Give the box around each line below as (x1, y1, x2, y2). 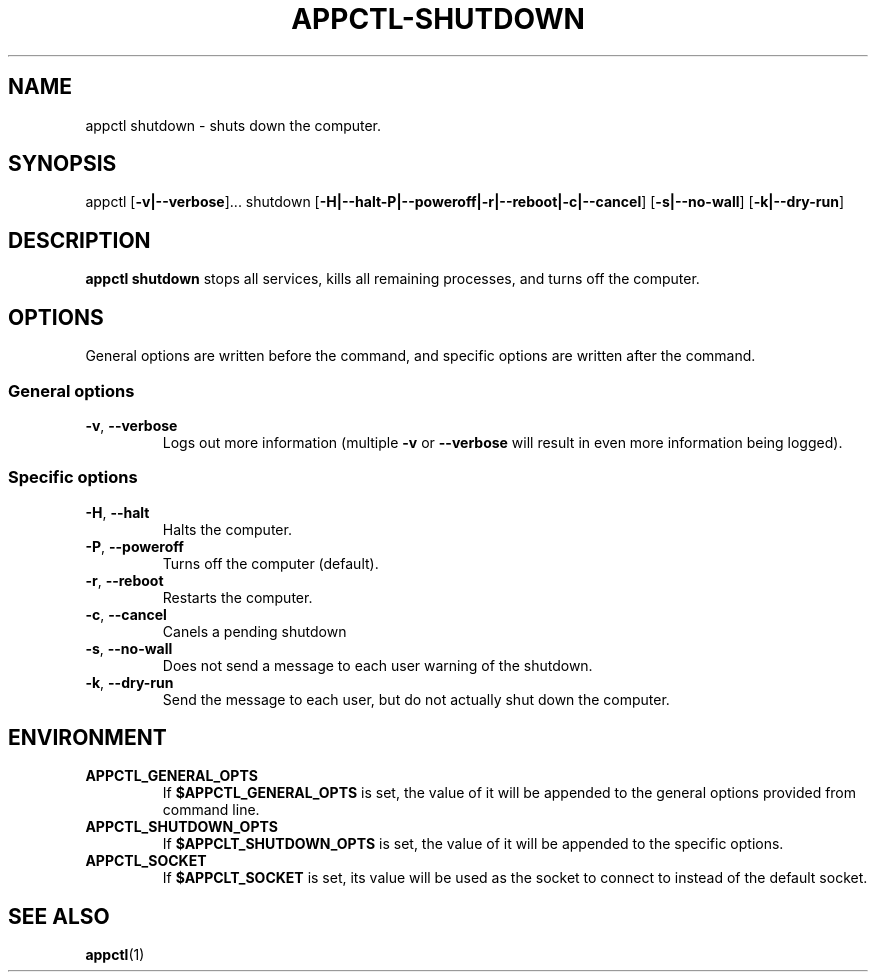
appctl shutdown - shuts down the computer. (85, 116, 382, 134)
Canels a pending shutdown (162, 622, 347, 640)
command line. (162, 801, 260, 819)
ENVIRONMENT (8, 725, 167, 751)
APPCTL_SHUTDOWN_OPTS (85, 818, 278, 836)
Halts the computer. (162, 520, 292, 538)
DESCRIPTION (8, 227, 151, 253)
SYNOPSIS (8, 151, 117, 177)
